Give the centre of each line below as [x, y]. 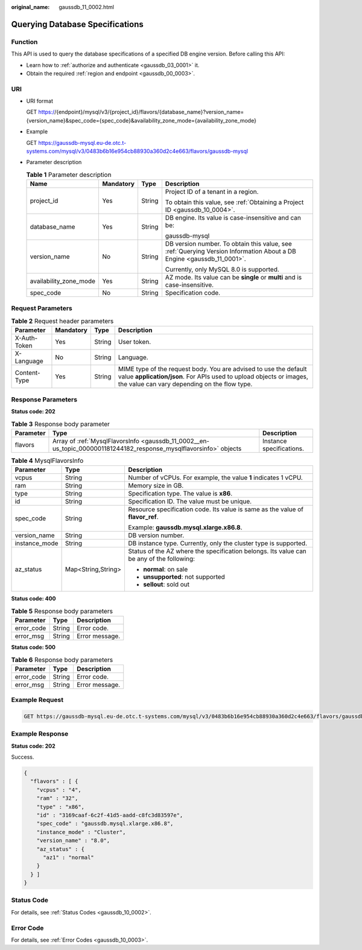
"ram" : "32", [57, 799]
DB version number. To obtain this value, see [228, 244]
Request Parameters [42, 308]
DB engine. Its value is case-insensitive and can [233, 218]
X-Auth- [26, 338]
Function [24, 42]
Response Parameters [44, 400]
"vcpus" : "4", [59, 790]
